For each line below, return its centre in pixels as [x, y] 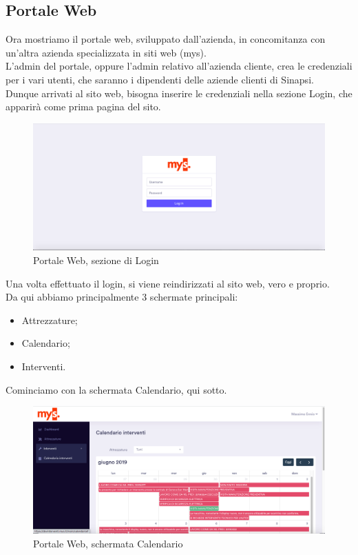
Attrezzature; [50, 320]
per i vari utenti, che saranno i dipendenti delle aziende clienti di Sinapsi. [160, 79]
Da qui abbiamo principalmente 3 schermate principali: [122, 297]
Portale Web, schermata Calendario [108, 543]
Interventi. [44, 366]
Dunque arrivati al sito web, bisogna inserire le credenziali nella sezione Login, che [179, 93]
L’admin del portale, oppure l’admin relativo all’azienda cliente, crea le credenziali [179, 66]
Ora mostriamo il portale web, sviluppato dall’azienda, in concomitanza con [166, 39]
